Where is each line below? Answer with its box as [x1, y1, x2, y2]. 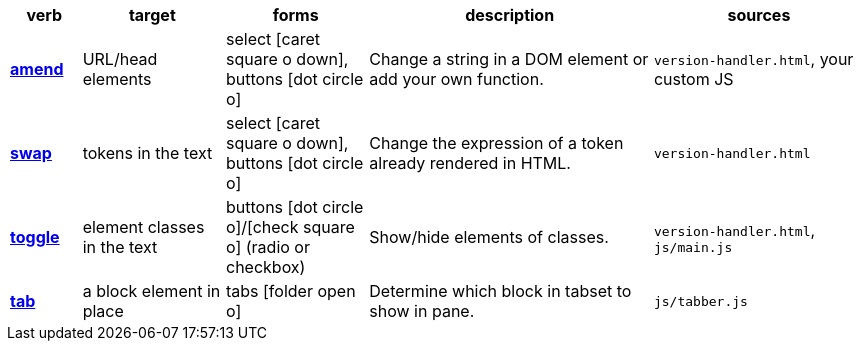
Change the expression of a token [369, 133, 624, 153]
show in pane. [369, 301, 475, 321]
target [128, 5, 176, 25]
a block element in [82, 281, 221, 301]
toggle [10, 227, 60, 247]
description [465, 5, 555, 25]
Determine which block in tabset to [369, 281, 632, 301]
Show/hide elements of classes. [369, 227, 609, 247]
